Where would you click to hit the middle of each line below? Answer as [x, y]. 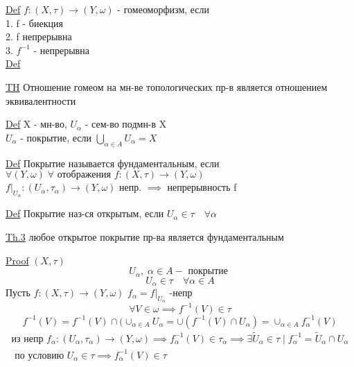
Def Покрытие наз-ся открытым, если [85, 213]
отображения [84, 175]
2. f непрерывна [39, 36]
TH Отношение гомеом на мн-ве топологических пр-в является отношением [167, 86]
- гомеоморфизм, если [163, 9]
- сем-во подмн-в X [126, 124]
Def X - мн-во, [36, 124]
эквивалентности [41, 100]
